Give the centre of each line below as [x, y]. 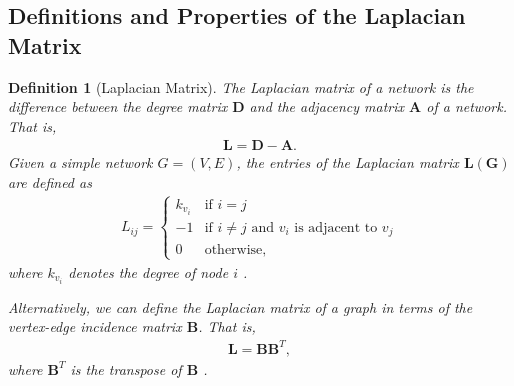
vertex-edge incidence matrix [95, 326]
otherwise [233, 249]
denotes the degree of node [148, 271]
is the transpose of [126, 368]
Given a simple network [80, 162]
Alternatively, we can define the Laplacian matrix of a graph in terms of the [240, 306]
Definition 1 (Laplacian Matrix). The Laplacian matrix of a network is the [241, 86]
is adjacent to [336, 228]
